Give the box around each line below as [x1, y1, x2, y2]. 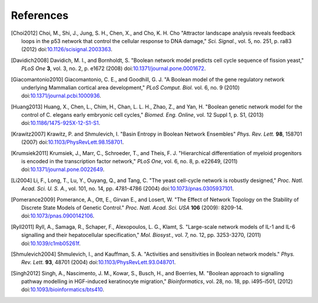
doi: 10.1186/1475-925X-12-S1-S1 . [21, 120, 100, 127]
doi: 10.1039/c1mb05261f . [21, 239, 81, 247]
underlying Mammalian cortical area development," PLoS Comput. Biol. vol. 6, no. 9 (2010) [21, 84, 240, 91]
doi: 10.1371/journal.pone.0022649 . [21, 166, 105, 173]
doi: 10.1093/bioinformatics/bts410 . [21, 286, 104, 293]
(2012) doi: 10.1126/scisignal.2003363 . [21, 46, 113, 53]
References [11, 9, 69, 22]
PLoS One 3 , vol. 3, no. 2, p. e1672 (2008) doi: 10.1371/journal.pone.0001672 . [21, 65, 206, 72]
